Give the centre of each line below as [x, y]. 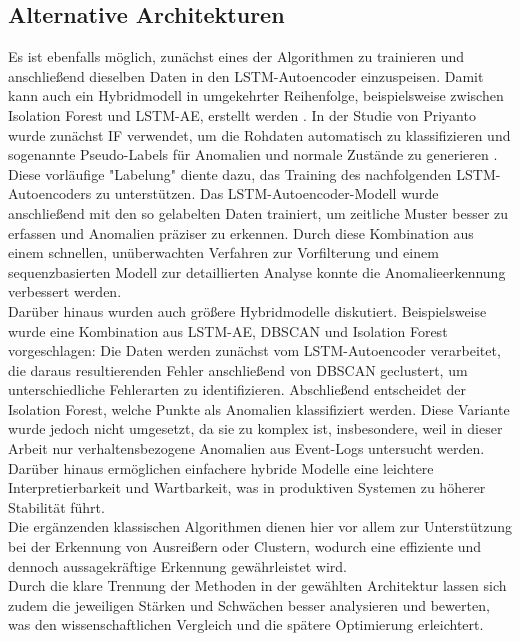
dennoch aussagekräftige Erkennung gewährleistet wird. [177, 565]
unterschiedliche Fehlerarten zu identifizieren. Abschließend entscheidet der [237, 389]
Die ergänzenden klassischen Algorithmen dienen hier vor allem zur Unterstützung [260, 526]
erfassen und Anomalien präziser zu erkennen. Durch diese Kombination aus [241, 232]
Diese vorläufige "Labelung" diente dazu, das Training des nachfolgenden [230, 173]
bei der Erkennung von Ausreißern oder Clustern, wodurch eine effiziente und [245, 546]
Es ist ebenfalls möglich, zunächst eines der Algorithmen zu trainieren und [236, 56]
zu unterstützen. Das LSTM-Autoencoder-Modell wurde [267, 193]
